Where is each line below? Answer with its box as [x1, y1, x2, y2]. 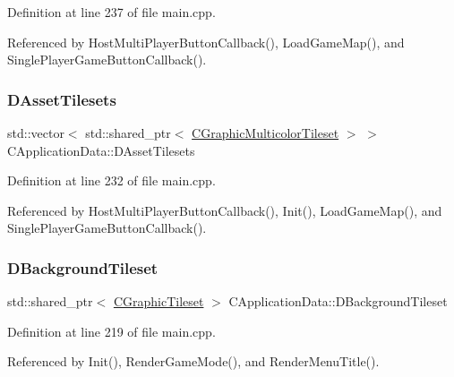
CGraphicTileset [113, 292, 204, 311]
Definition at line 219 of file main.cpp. [7, 321, 216, 340]
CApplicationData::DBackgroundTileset [228, 292, 448, 311]
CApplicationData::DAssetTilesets [7, 141, 195, 159]
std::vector [7, 124, 64, 141]
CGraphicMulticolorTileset [192, 124, 339, 141]
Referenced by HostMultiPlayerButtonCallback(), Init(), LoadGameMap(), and [7, 201, 442, 219]
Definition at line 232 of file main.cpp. [7, 171, 216, 190]
